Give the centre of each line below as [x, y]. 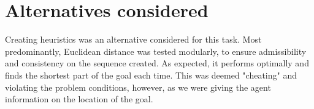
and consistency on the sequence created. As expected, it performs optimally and [157, 63]
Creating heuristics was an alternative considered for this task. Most [133, 39]
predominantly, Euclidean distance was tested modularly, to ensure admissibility [156, 51]
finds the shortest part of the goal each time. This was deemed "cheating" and [151, 75]
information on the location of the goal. [79, 99]
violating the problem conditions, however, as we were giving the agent [138, 87]
